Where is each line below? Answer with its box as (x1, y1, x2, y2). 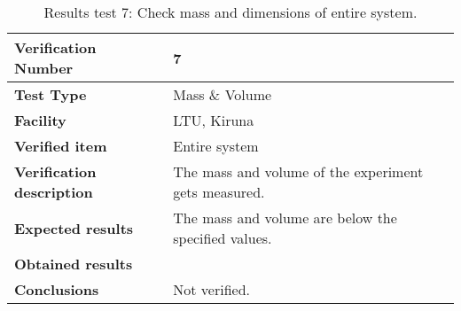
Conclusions (14, 279, 99, 299)
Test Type (14, 84, 87, 105)
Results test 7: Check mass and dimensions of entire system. (43, 2, 418, 22)
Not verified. (173, 279, 250, 299)
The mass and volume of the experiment (173, 161, 424, 182)
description (14, 182, 93, 202)
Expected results (14, 217, 134, 238)
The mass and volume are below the (173, 207, 397, 228)
